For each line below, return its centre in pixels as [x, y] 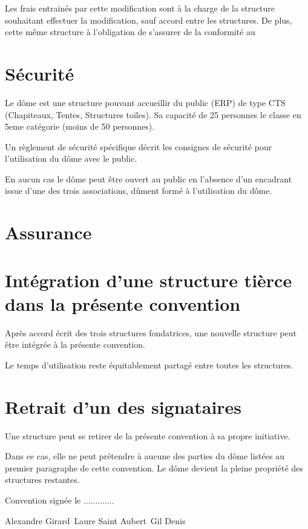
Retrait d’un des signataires [123, 406]
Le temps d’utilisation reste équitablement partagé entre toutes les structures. [149, 364]
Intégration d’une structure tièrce [149, 280]
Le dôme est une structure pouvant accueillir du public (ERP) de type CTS [145, 102]
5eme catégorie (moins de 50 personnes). [80, 126]
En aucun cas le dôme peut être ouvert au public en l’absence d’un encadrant [149, 178]
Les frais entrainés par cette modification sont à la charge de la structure [140, 8]
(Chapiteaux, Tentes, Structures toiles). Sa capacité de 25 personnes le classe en [153, 114]
